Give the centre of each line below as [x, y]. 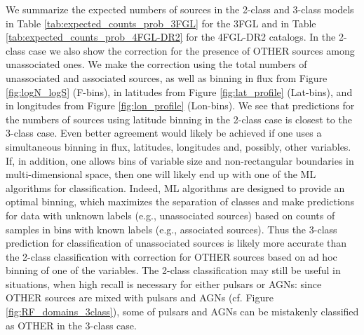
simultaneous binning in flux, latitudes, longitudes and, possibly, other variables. [178, 146]
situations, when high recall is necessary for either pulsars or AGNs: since [164, 283]
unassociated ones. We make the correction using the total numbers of [156, 64]
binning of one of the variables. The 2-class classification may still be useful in [173, 270]
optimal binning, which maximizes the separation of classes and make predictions [180, 201]
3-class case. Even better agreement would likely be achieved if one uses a [164, 133]
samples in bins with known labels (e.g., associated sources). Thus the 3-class [171, 229]
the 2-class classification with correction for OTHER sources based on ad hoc [171, 256]
